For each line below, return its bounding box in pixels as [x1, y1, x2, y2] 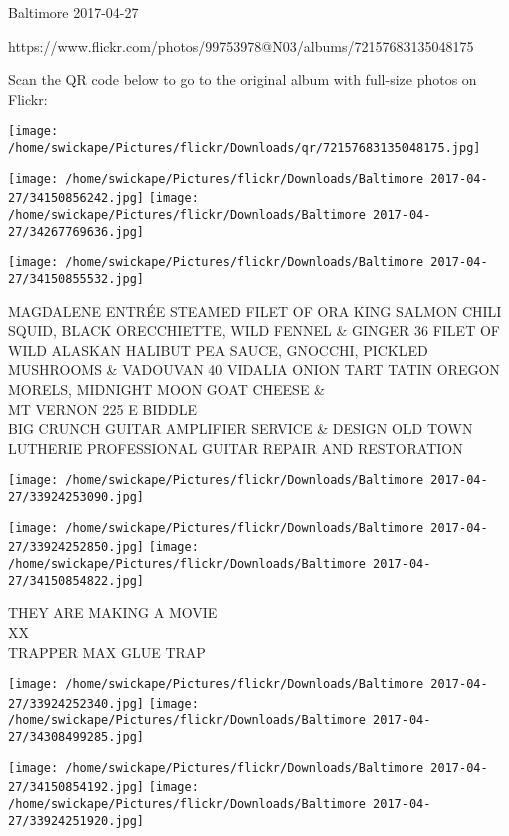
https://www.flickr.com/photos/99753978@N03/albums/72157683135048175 [8, 35, 474, 56]
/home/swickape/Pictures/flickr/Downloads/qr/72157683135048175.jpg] [8, 141, 481, 156]
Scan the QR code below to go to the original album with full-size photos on [8, 69, 477, 90]
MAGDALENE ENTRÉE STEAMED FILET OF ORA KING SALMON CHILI [8, 300, 502, 321]
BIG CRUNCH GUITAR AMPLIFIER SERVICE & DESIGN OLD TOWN [8, 418, 473, 439]
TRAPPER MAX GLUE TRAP [8, 641, 206, 662]
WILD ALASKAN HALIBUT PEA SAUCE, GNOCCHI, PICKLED [8, 339, 428, 360]
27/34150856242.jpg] [8, 191, 145, 206]
